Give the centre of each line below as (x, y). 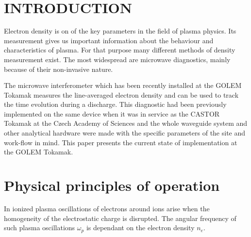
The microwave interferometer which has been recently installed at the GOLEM (123, 85)
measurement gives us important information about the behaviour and (109, 40)
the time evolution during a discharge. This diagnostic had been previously (115, 104)
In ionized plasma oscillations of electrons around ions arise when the (107, 208)
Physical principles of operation (112, 185)
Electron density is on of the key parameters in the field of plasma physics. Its (120, 31)
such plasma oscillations (40, 228)
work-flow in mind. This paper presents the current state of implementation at (121, 142)
